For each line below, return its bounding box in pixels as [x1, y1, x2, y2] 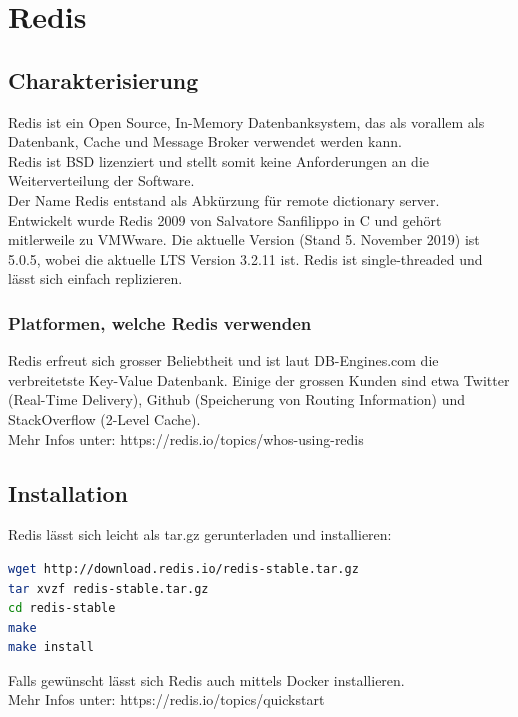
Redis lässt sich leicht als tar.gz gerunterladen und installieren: [8, 524, 392, 545]
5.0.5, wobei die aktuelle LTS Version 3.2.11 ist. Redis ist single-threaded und [8, 248, 483, 269]
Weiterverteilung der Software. [8, 170, 195, 191]
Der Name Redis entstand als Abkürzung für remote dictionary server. [8, 189, 440, 210]
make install [8, 640, 94, 655]
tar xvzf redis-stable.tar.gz [8, 581, 209, 596]
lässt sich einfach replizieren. [8, 268, 183, 289]
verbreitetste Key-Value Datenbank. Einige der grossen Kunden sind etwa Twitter [8, 369, 510, 390]
